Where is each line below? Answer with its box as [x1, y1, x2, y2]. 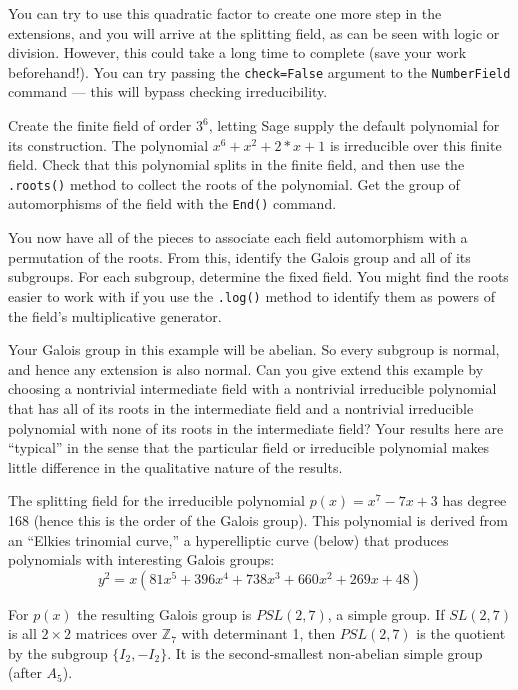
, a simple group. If [327, 603, 445, 624]
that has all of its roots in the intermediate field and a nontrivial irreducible [8, 397, 474, 418]
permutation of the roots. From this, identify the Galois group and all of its [8, 246, 471, 267]
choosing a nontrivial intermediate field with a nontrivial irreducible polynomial [8, 378, 497, 399]
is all [8, 623, 37, 644]
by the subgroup [8, 642, 108, 663]
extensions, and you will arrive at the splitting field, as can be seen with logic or [8, 22, 500, 43]
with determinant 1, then [181, 623, 336, 644]
